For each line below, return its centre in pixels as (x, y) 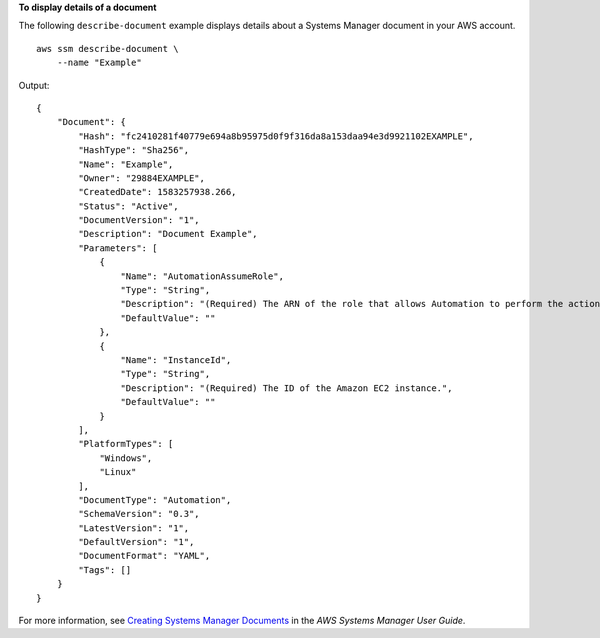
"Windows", (126, 458)
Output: (34, 85)
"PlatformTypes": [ (126, 444)
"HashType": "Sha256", (134, 150)
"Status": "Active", (128, 206)
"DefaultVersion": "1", (136, 542)
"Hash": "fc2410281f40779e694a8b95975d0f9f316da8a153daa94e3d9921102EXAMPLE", (276, 136)
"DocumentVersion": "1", (139, 220)
